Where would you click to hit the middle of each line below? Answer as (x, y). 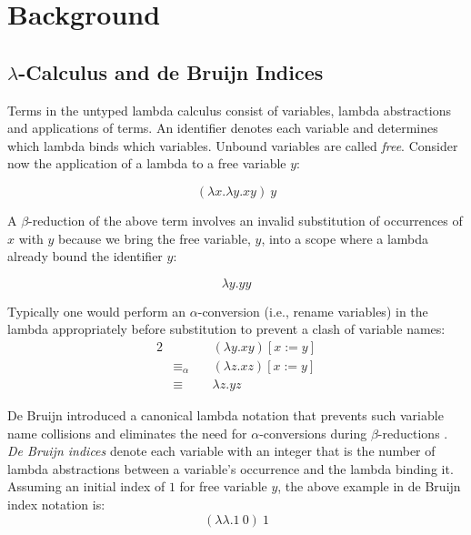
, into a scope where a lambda (345, 238)
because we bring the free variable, (155, 238)
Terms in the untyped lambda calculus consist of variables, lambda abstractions (229, 110)
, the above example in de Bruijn (369, 486)
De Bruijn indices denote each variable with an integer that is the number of (221, 451)
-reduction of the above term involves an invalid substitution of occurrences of (246, 220)
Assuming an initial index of (86, 486)
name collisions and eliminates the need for (127, 433)
